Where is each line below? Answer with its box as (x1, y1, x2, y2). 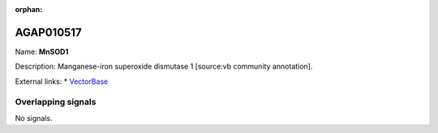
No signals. (15, 113, 53, 123)
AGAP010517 (15, 25, 82, 39)
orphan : (15, 5, 43, 14)
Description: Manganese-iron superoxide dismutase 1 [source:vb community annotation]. (15, 61, 313, 72)
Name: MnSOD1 (15, 47, 69, 56)
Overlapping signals (15, 97, 97, 108)
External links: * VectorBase (15, 77, 109, 86)
